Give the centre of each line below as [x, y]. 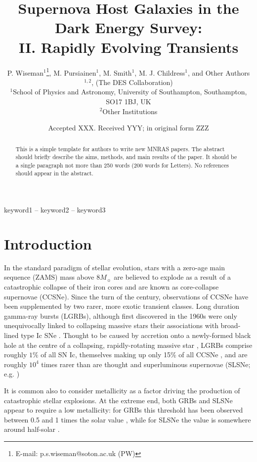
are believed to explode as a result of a [172, 277]
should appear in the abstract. [54, 173]
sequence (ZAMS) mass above [49, 277]
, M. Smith [115, 72]
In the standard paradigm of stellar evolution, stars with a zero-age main [114, 267]
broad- [231, 325]
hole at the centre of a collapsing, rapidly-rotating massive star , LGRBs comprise [128, 345]
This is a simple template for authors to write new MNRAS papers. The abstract [120, 148]
